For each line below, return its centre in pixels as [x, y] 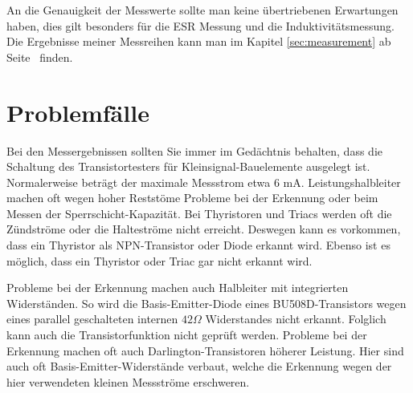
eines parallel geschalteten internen [92, 319]
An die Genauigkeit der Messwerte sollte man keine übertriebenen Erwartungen [202, 10]
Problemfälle [78, 112]
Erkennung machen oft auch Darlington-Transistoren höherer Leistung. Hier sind [205, 350]
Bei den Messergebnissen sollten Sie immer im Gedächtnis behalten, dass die [194, 150]
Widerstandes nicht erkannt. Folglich [296, 319]
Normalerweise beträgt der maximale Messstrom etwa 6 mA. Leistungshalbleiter [204, 182]
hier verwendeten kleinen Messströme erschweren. [128, 381]
